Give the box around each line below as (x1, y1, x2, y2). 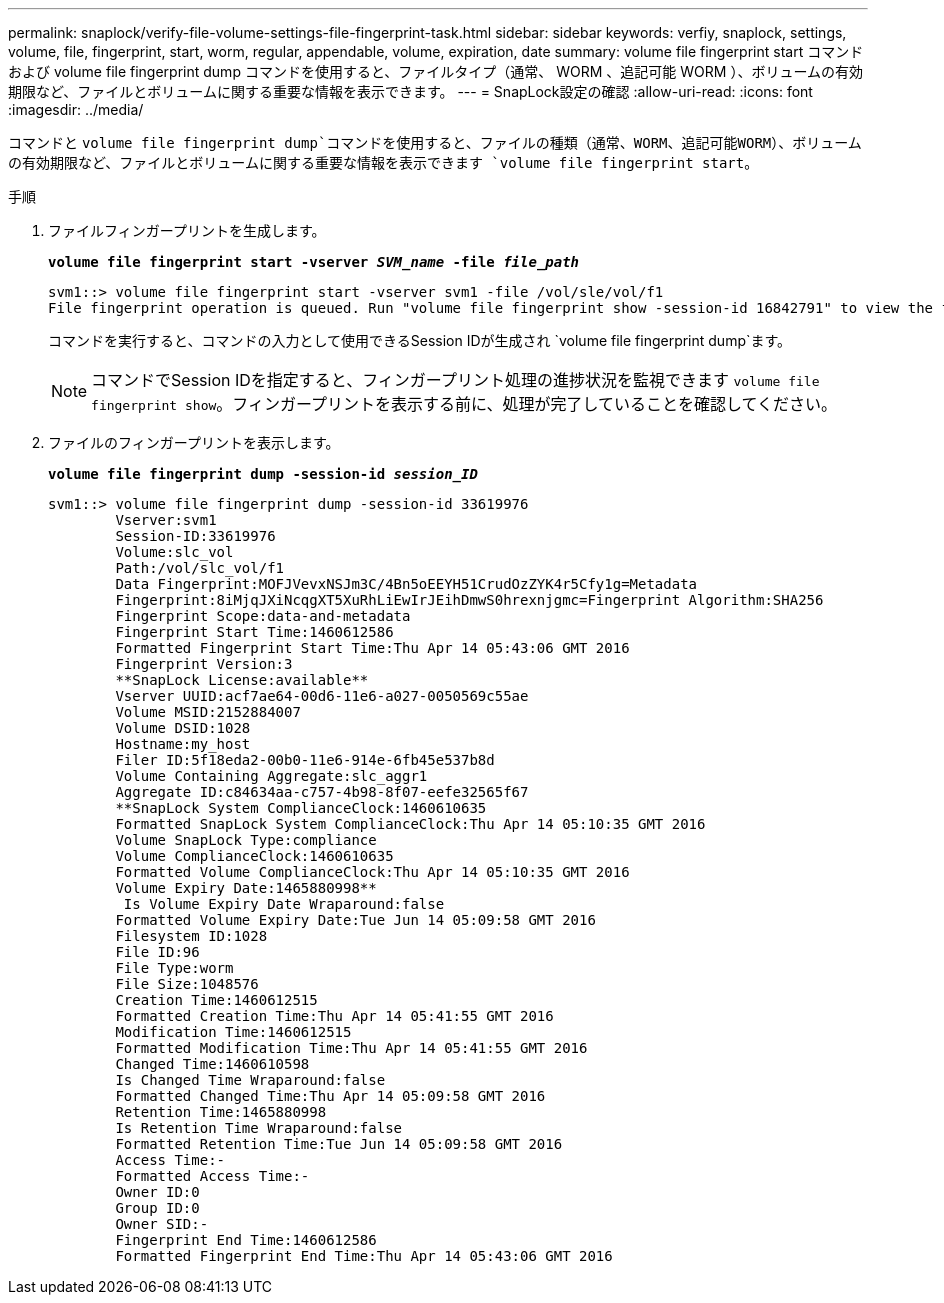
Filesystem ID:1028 (115, 928, 268, 944)
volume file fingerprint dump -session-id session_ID (48, 466, 478, 482)
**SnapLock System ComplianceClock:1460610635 (115, 800, 487, 816)
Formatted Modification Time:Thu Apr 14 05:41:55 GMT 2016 (115, 1040, 588, 1056)
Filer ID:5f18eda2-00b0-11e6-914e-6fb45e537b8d (115, 752, 495, 768)
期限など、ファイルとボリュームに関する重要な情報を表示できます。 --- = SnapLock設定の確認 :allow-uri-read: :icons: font (8, 83, 813, 100)
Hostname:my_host (115, 736, 251, 752)
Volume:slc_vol (115, 544, 234, 560)
